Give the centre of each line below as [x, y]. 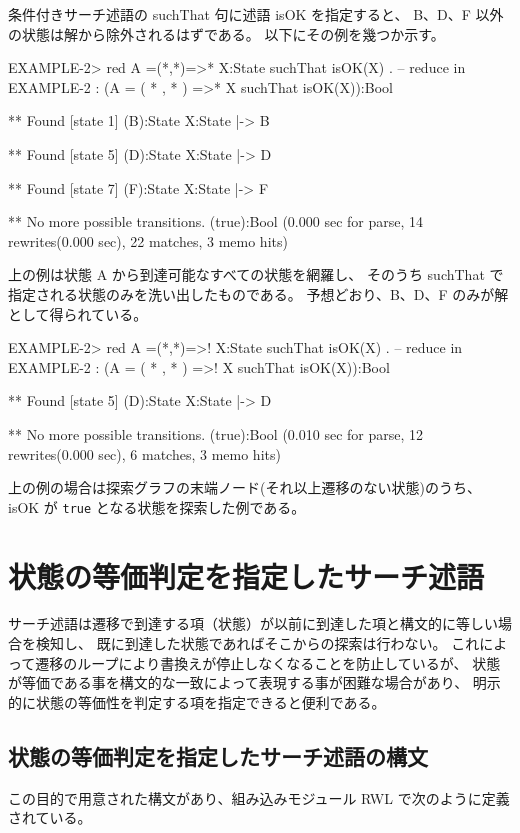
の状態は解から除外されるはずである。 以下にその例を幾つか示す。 [226, 33]
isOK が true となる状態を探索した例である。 [157, 506]
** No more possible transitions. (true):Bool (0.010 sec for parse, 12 [216, 433]
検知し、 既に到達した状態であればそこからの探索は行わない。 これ [257, 643]
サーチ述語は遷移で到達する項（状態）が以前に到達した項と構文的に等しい [253, 623]
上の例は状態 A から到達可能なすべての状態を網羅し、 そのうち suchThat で [256, 274]
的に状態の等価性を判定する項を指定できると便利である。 [197, 701]
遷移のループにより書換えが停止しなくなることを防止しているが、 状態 [268, 662]
